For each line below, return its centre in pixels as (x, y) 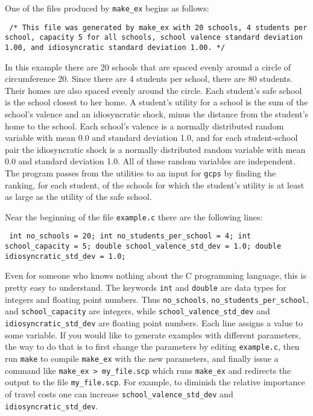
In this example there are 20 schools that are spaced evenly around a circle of (148, 67)
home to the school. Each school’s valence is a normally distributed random (144, 126)
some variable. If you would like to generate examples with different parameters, (153, 334)
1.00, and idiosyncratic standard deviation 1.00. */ (115, 47)
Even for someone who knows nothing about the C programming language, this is (156, 275)
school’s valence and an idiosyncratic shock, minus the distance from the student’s (157, 114)
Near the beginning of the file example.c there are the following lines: (134, 216)
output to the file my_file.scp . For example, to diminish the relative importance (155, 382)
